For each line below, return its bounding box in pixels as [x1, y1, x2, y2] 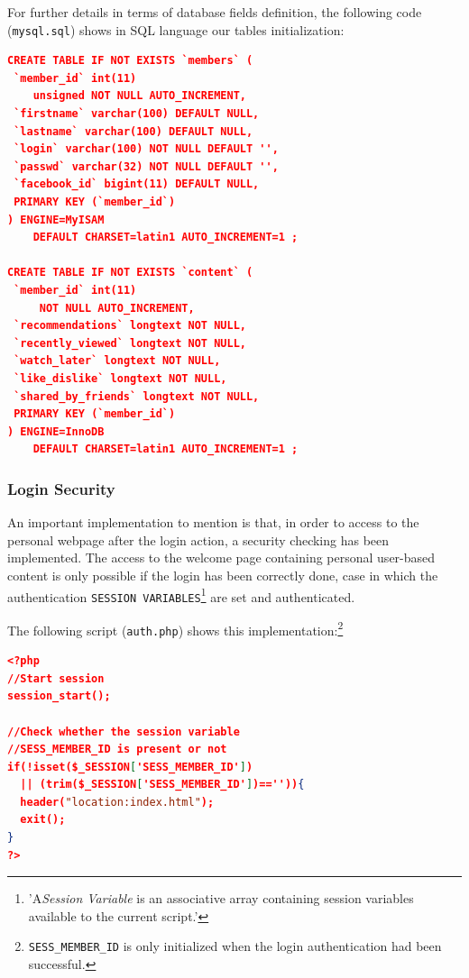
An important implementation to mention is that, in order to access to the [7, 513, 419, 532]
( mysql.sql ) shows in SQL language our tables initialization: [7, 20, 345, 39]
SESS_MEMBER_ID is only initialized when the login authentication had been [28, 937, 442, 955]
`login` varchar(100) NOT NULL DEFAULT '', [14, 142, 279, 156]
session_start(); [7, 690, 111, 703]
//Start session [7, 672, 105, 685]
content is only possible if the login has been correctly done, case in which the [7, 565, 438, 584]
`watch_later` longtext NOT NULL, [14, 354, 221, 368]
